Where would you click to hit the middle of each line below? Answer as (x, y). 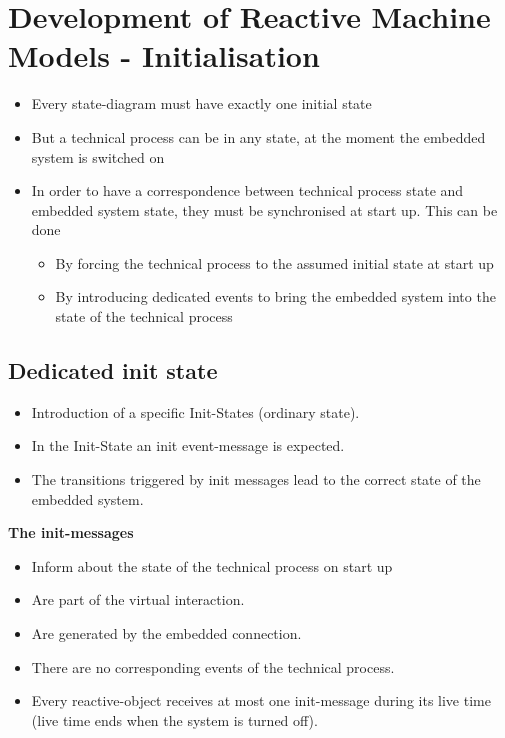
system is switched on (98, 156)
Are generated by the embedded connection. (166, 633)
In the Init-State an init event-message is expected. (188, 445)
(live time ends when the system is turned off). (174, 719)
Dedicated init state (113, 370)
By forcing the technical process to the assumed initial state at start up (274, 262)
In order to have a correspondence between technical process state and (247, 190)
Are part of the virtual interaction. (138, 599)
